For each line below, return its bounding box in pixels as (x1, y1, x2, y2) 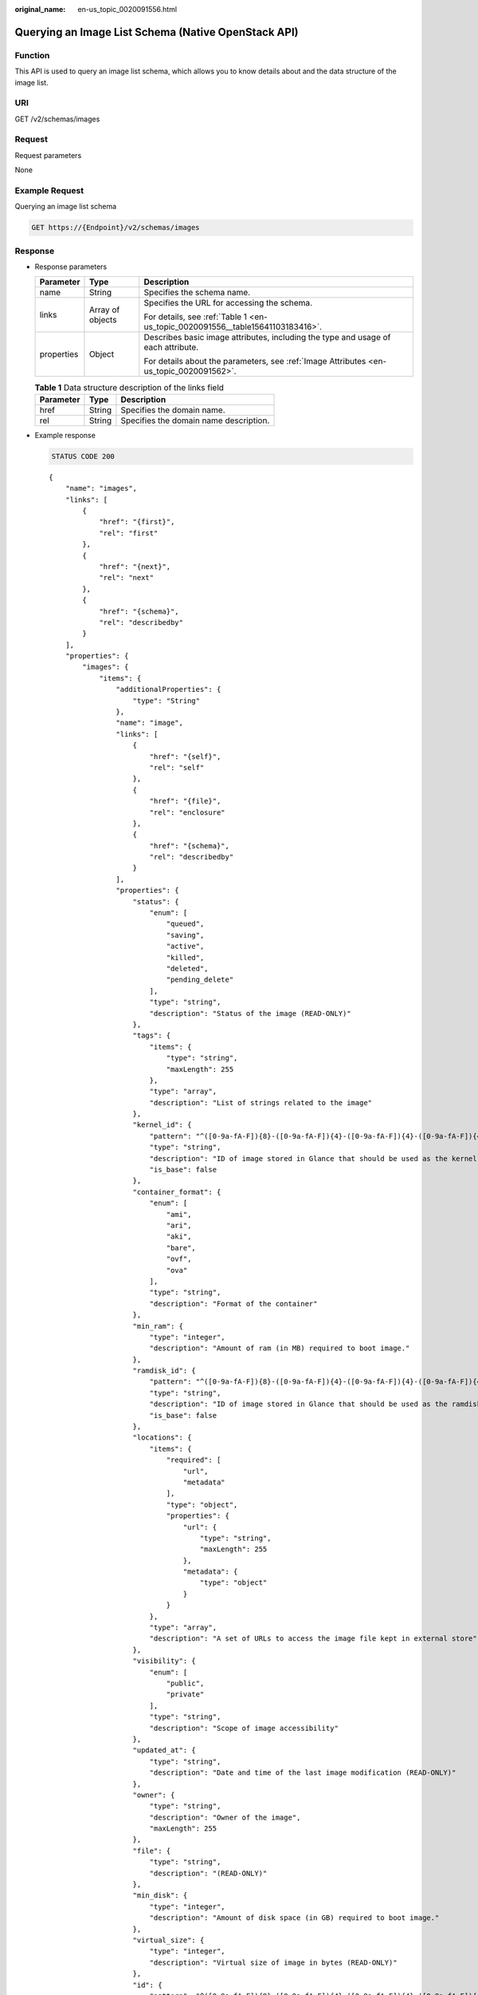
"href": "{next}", (99, 562, 171, 571)
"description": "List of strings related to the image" (149, 1098, 373, 1107)
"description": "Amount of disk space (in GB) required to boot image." (149, 1914, 440, 1922)
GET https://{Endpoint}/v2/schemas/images (31, 223, 200, 232)
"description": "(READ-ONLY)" (149, 1868, 268, 1878)
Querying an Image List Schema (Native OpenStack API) (14, 25, 299, 39)
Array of (88, 304, 120, 315)
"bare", (166, 1243, 197, 1252)
